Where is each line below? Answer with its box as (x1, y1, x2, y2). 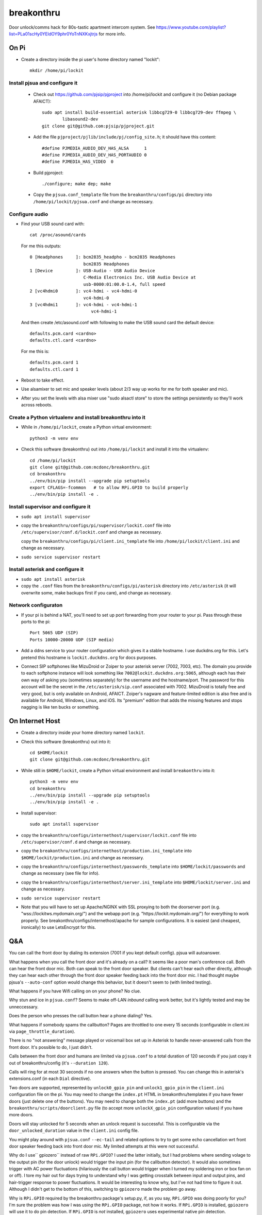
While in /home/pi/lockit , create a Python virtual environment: (21, 424, 152, 430)
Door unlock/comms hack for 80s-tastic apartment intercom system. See (9, 24, 155, 30)
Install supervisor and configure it (9, 503, 91, 510)
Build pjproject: (33, 170, 64, 175)
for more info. (98, 31, 126, 36)
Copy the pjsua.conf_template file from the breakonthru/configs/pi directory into (33, 192, 212, 198)
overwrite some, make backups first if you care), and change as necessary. (21, 590, 172, 595)
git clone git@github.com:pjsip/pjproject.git (42, 123, 155, 129)
